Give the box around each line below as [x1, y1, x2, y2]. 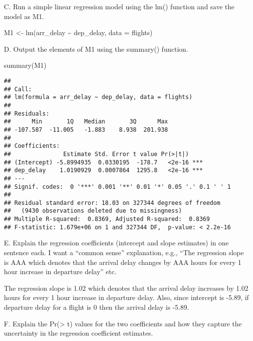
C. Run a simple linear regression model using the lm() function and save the [4, 1, 234, 11]
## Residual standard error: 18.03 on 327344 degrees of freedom [4, 199, 220, 206]
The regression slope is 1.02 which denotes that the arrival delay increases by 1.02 [4, 282, 249, 293]
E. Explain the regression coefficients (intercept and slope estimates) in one [4, 238, 229, 248]
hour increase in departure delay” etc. [4, 266, 117, 277]
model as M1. [4, 11, 44, 21]
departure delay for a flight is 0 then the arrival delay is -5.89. [4, 302, 189, 312]
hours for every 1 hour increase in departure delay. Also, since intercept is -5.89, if [4, 292, 249, 302]
